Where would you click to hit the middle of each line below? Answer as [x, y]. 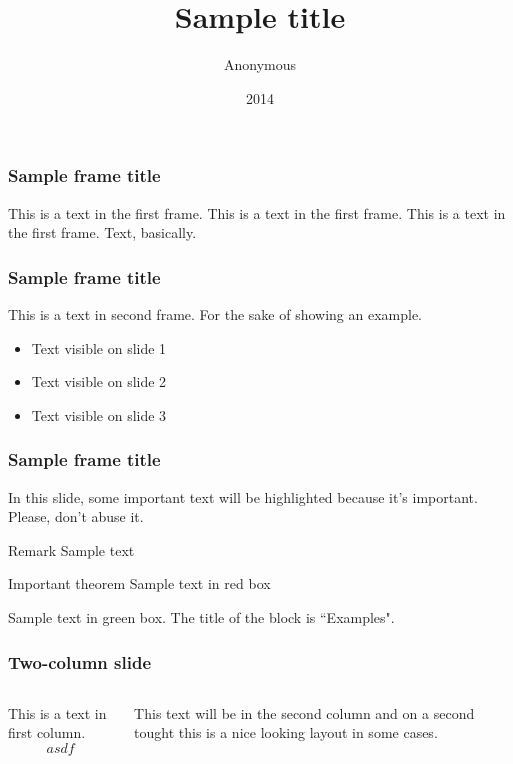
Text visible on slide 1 [99, 347]
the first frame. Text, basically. [102, 232]
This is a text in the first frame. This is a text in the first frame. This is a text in [257, 212]
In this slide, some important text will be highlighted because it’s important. [243, 496]
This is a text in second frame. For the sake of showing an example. [215, 314]
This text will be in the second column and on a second [304, 712]
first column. [47, 732]
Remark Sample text [71, 549]
